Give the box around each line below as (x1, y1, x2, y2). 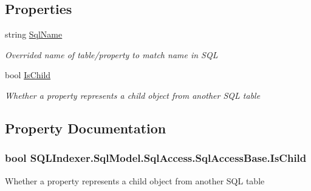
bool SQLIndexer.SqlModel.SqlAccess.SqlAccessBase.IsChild (5, 150, 307, 166)
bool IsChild (5, 69, 51, 81)
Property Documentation (5, 118, 166, 137)
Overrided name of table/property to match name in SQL (5, 48, 218, 61)
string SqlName (5, 28, 63, 41)
